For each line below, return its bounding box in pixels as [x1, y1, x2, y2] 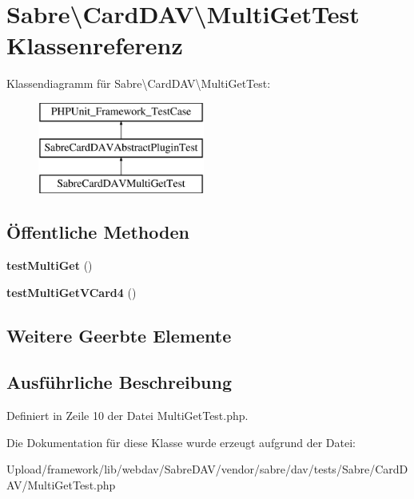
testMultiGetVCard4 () [6, 283, 137, 300]
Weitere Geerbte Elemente [6, 323, 232, 347]
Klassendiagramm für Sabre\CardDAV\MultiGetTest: [6, 75, 271, 92]
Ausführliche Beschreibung [6, 370, 232, 394]
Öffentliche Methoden [6, 220, 189, 244]
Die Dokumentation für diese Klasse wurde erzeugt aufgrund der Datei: [6, 434, 356, 450]
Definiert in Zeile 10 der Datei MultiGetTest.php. [6, 407, 249, 424]
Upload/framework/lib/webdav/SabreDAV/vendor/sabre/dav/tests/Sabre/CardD [6, 461, 408, 477]
